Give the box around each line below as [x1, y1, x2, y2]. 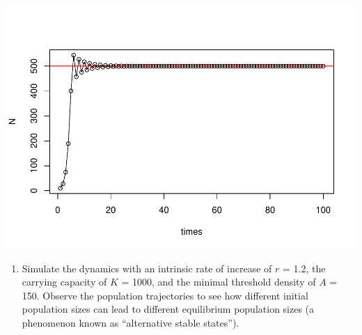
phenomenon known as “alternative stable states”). [22, 315, 239, 329]
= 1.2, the [282, 260, 326, 275]
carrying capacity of [22, 274, 107, 289]
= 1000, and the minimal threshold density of [121, 274, 316, 289]
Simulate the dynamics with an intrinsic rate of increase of [22, 260, 272, 275]
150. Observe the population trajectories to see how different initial [22, 288, 308, 302]
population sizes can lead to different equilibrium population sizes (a [22, 302, 315, 316]
